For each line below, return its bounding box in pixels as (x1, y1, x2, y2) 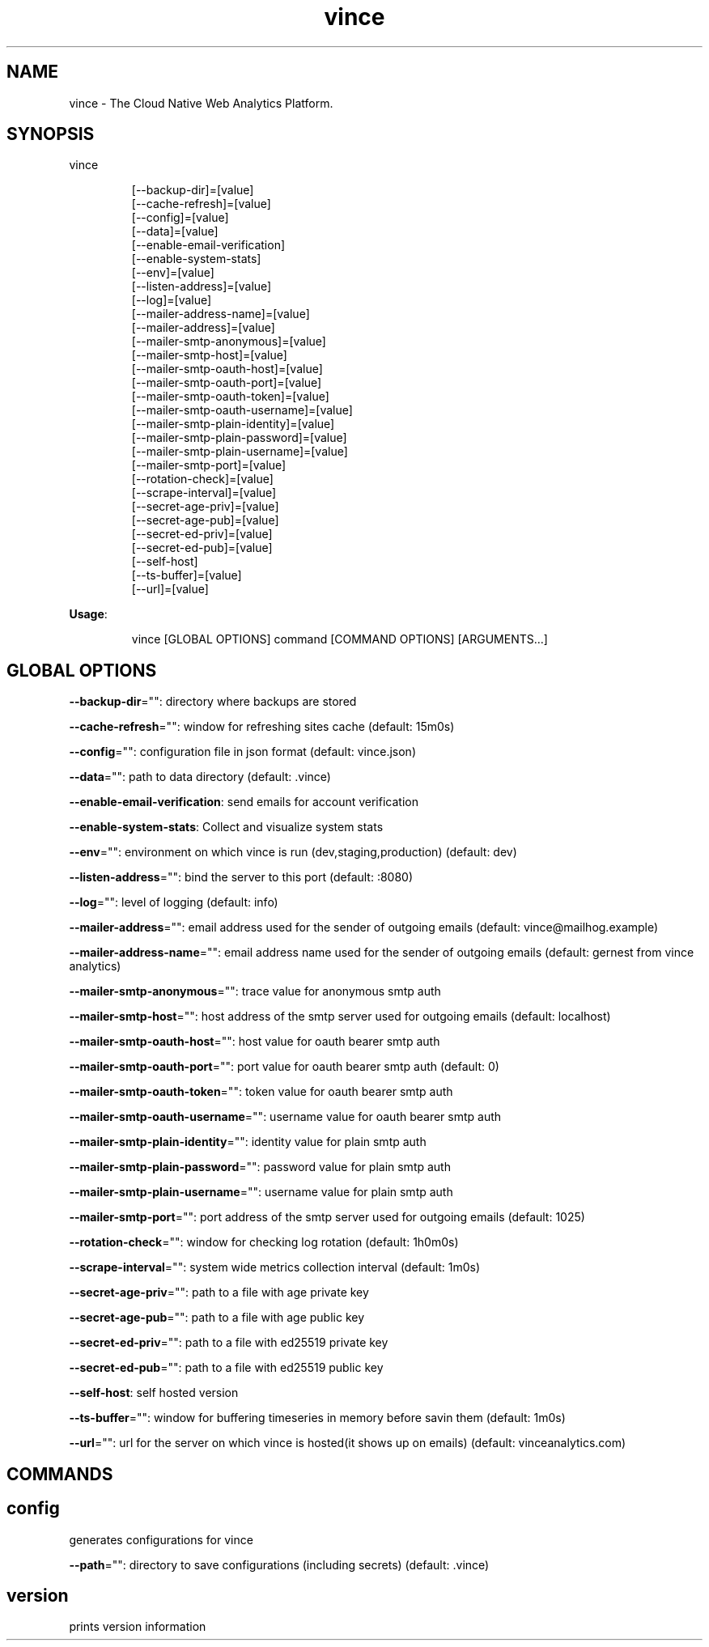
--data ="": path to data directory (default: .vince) (69, 770, 331, 784)
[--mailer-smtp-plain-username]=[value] (131, 444, 348, 459)
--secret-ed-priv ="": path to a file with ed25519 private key (69, 1335, 388, 1350)
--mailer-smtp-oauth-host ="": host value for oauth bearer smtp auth (69, 1034, 440, 1049)
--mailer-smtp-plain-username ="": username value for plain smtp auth (69, 1185, 453, 1199)
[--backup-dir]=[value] (131, 183, 254, 197)
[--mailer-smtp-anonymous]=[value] (131, 334, 326, 349)
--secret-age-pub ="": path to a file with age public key (69, 1310, 365, 1325)
